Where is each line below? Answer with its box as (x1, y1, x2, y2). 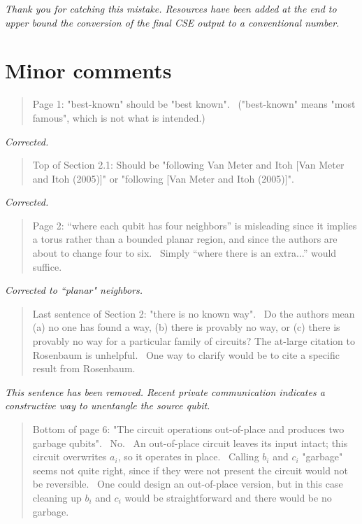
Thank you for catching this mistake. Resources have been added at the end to (5, 1, 337, 15)
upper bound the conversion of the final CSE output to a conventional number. (5, 15, 340, 29)
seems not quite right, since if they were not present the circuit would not (32, 462, 348, 477)
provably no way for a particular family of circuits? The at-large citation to (32, 334, 355, 348)
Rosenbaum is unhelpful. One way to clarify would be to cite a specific (32, 347, 340, 362)
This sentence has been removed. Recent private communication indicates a (5, 384, 325, 399)
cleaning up (32, 490, 82, 504)
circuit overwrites (32, 449, 107, 464)
